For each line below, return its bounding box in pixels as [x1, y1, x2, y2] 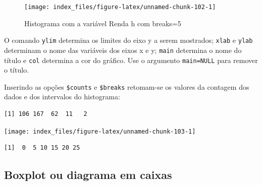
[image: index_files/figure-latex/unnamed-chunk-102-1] [24, 4, 216, 11]
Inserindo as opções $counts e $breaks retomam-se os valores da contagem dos [4, 81, 249, 92]
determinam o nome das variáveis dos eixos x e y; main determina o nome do [4, 44, 242, 55]
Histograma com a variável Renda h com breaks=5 [24, 18, 181, 28]
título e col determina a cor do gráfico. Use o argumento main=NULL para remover [4, 54, 258, 65]
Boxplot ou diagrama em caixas [4, 167, 172, 182]
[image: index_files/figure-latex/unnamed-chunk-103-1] [4, 128, 196, 135]
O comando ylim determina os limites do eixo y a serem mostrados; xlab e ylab [4, 35, 253, 45]
